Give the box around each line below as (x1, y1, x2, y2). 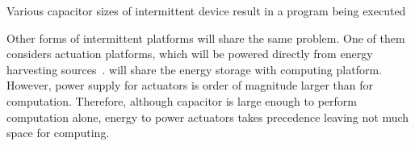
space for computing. (6, 124, 110, 141)
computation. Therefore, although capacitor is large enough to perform (6, 92, 357, 109)
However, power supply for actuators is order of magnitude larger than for (6, 77, 374, 94)
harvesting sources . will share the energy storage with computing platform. (6, 60, 382, 77)
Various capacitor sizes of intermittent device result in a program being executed (6, 2, 406, 19)
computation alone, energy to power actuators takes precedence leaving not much (6, 108, 409, 125)
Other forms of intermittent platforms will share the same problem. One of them (6, 29, 405, 46)
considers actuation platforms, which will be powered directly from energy (6, 45, 373, 62)
